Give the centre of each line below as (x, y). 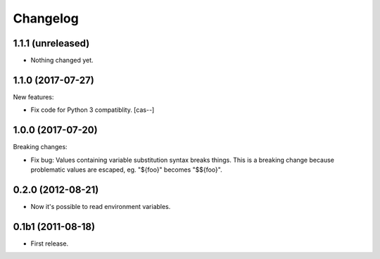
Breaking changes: (40, 147)
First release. (50, 244)
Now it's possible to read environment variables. (101, 206)
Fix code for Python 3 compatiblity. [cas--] (93, 110)
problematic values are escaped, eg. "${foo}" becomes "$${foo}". (126, 170)
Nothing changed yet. (62, 61)
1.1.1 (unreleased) (51, 43)
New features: (33, 97)
